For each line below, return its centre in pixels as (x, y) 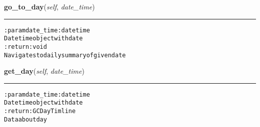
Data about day (25, 119)
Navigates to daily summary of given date (65, 55)
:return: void (25, 47)
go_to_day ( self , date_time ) (49, 6)
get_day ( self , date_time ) (44, 71)
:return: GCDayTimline (40, 111)
